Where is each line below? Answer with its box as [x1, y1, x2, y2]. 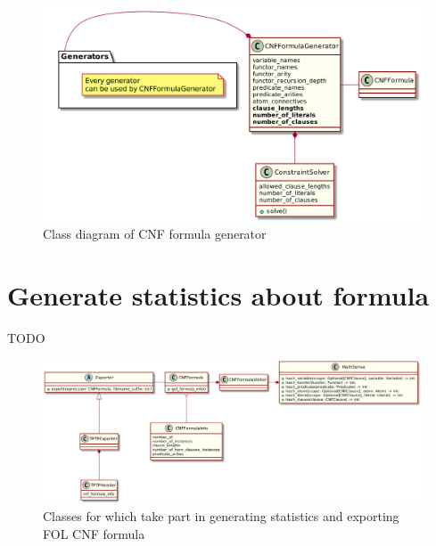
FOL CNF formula [43, 524, 145, 542]
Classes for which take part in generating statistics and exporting [43, 506, 399, 525]
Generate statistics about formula [7, 276, 430, 313]
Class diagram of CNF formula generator [43, 224, 267, 243]
